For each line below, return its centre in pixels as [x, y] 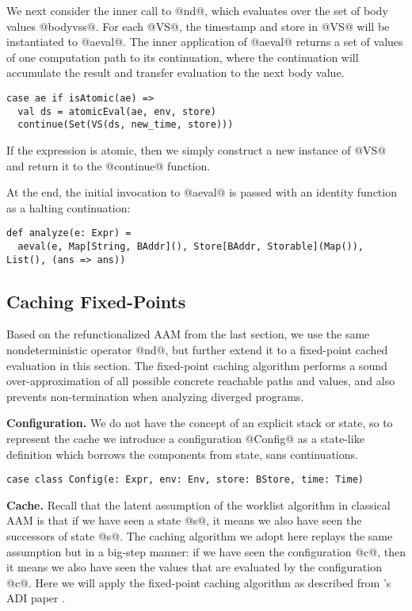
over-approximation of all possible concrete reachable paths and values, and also [201, 381]
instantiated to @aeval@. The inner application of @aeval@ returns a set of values [205, 42]
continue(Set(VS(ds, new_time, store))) [126, 125]
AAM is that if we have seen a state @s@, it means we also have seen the [184, 520]
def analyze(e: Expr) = [69, 233]
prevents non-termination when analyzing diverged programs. [155, 396]
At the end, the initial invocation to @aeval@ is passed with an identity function [202, 192]
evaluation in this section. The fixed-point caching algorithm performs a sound [197, 365]
